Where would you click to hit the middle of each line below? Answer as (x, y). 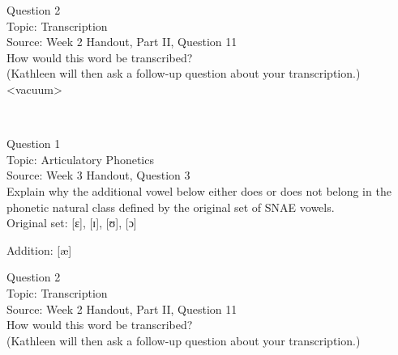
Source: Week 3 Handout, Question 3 (98, 175)
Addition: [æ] (39, 249)
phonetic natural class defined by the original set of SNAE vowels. (171, 207)
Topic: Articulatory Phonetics (80, 159)
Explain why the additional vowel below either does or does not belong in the (199, 190)
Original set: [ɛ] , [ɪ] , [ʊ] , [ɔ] (72, 223)
